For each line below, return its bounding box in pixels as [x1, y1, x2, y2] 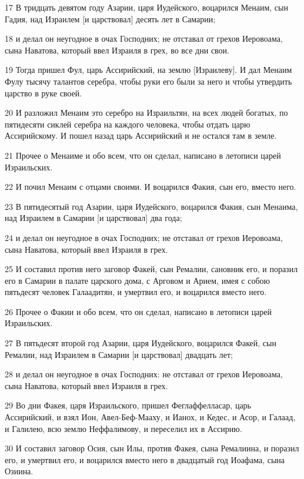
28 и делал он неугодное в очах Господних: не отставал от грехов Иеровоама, [5, 368, 283, 380]
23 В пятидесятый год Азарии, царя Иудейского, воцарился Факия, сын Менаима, [5, 200, 298, 212]
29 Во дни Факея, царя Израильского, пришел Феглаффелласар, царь [5, 399, 251, 411]
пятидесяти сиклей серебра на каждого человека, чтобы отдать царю [5, 118, 250, 130]
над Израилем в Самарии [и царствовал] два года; [5, 212, 182, 224]
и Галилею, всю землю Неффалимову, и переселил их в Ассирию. [5, 422, 242, 434]
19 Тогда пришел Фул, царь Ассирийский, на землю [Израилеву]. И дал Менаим [5, 63, 292, 76]
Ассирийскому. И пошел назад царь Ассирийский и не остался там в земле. [5, 129, 277, 142]
